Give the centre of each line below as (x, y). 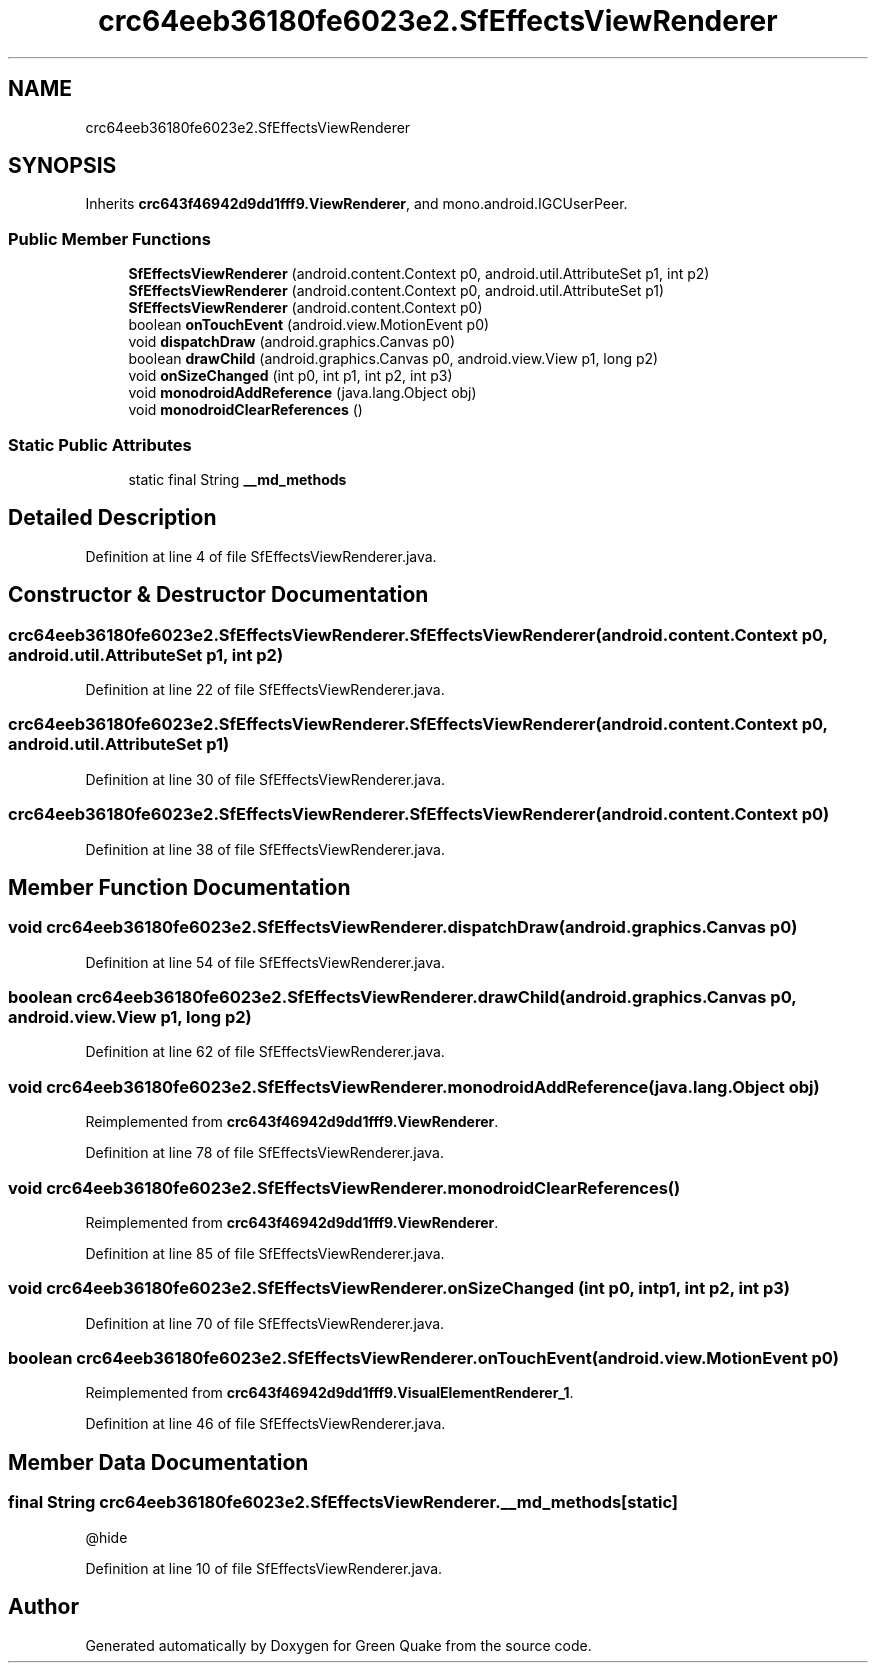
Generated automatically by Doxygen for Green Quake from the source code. (338, 1645)
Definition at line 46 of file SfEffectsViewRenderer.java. (265, 1424)
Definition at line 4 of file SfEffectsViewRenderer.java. (261, 556)
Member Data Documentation (158, 1462)
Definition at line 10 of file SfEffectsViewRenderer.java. (264, 1568)
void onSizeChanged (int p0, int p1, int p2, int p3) (290, 376)
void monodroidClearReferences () (245, 410)
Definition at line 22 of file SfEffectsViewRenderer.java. (265, 689)
